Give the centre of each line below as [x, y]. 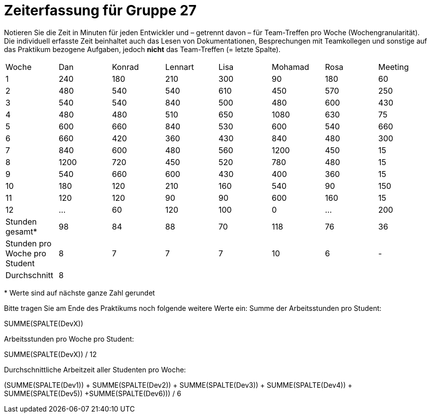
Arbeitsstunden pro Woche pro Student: [69, 339]
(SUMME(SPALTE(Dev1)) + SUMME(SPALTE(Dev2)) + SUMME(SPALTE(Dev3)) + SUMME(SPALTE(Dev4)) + [178, 385]
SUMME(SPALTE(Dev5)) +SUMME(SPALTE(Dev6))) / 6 [93, 393]
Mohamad [290, 67]
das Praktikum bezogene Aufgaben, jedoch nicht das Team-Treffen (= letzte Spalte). [142, 49]
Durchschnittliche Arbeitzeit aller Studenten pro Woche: [95, 369]
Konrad [125, 67]
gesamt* [21, 231]
